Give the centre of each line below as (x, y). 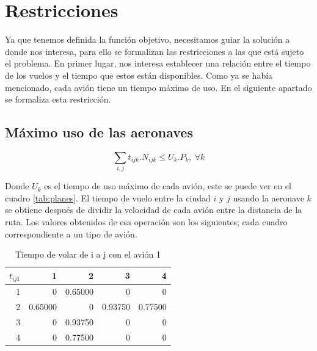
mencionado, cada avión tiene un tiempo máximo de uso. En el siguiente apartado (158, 87)
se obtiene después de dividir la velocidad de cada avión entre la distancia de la (154, 210)
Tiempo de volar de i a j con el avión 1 (88, 254)
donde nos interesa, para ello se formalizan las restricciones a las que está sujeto (155, 51)
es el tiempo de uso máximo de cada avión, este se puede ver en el (168, 186)
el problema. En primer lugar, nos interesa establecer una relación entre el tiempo (158, 63)
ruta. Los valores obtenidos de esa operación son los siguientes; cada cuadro (146, 222)
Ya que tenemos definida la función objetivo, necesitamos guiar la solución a (148, 39)
